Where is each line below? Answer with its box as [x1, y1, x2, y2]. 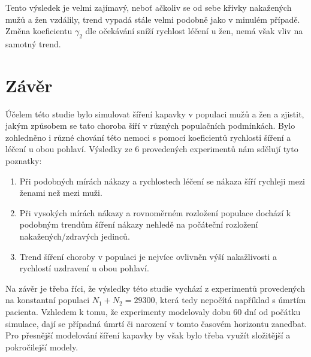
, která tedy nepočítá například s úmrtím [155, 294, 306, 306]
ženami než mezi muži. [19, 186, 102, 199]
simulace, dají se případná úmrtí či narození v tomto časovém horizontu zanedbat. [5, 317, 307, 329]
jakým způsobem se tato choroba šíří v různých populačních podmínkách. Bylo [5, 119, 295, 132]
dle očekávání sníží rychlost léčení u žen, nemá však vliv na [85, 25, 303, 37]
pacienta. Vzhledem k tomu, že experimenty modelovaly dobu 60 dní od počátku [5, 305, 301, 318]
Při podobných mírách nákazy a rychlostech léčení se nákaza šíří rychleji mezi [19, 174, 306, 187]
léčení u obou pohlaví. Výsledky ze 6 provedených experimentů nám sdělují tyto [5, 143, 298, 155]
